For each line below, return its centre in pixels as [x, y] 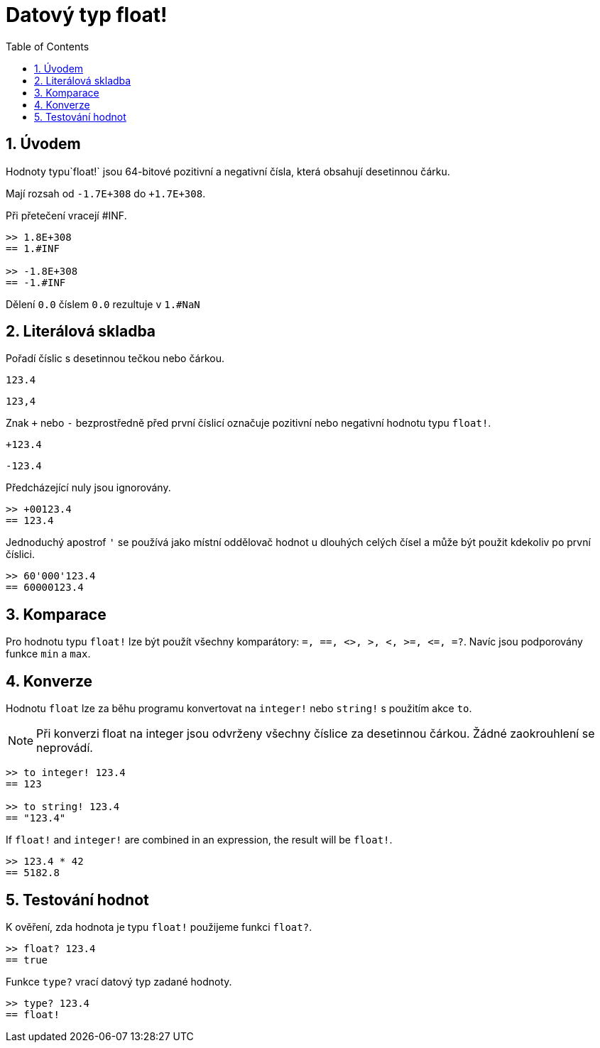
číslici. [20, 555]
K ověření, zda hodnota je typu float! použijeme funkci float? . [159, 927]
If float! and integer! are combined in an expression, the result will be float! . [199, 840]
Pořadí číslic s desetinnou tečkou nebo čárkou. [115, 359]
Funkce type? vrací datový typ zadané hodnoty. [119, 981]
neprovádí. [65, 748]
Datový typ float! [87, 15]
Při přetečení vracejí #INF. [66, 215]
